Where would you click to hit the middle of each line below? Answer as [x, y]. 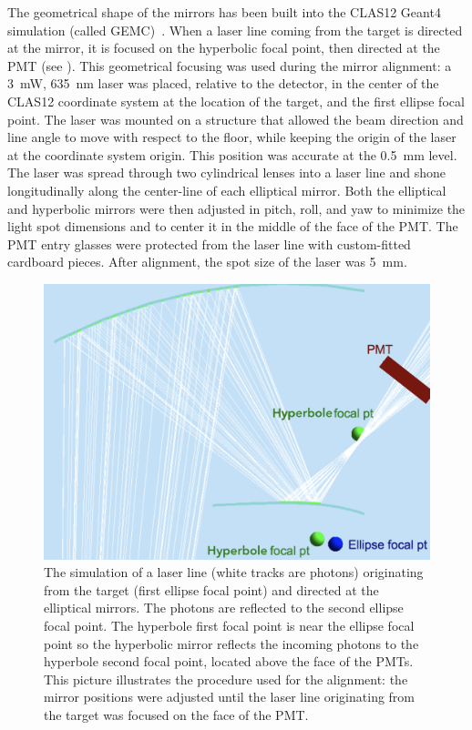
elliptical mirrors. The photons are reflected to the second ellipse [224, 608]
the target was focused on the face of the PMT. [176, 714]
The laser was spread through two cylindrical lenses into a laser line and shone [226, 172]
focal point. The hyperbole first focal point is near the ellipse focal [229, 625]
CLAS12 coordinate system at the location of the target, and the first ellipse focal [236, 101]
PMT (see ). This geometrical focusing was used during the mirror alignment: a [230, 65]
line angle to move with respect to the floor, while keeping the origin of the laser [232, 137]
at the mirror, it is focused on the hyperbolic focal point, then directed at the [224, 48]
